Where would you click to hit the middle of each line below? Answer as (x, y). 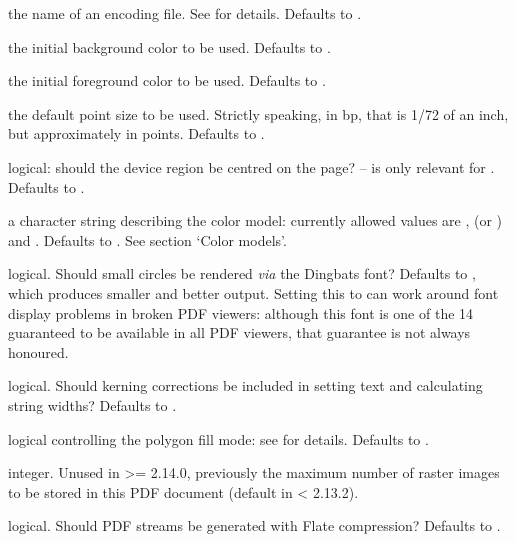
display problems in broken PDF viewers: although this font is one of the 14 (241, 312)
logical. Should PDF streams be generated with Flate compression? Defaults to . (254, 525)
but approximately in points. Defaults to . (136, 133)
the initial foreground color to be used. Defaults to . (167, 80)
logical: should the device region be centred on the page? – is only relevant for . (251, 166)
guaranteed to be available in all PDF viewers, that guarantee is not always (239, 332)
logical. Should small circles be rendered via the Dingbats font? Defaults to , (242, 273)
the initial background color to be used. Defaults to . (169, 46)
